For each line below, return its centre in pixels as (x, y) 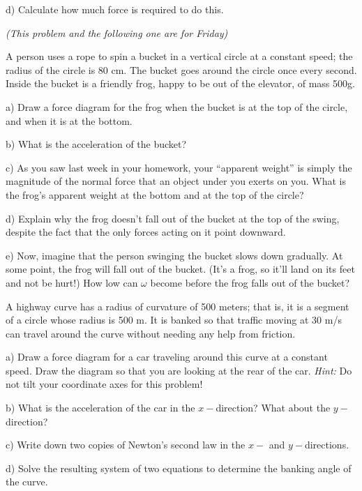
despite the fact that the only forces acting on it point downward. (146, 232)
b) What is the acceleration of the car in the (100, 408)
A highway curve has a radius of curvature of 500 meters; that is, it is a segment (178, 306)
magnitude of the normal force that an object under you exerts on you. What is (176, 181)
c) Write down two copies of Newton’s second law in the (126, 445)
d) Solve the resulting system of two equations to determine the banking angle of (179, 468)
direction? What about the (273, 408)
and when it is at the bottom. (69, 120)
